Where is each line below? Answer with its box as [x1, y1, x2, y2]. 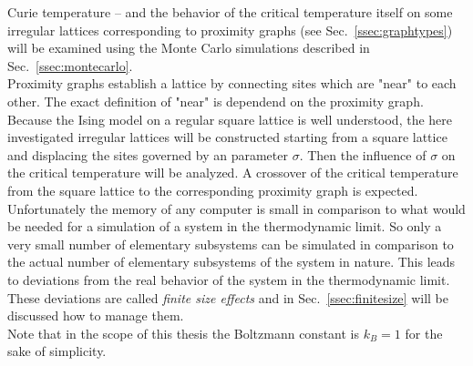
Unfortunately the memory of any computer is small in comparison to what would [7, 198, 466, 218]
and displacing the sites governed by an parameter [7, 145, 288, 164]
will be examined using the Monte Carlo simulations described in [7, 38, 370, 57]
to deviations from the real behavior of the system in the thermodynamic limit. [7, 269, 450, 289]
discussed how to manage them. [7, 306, 184, 325]
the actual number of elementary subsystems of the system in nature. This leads [7, 252, 456, 271]
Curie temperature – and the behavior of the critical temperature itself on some [7, 3, 453, 21]
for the [405, 323, 443, 342]
